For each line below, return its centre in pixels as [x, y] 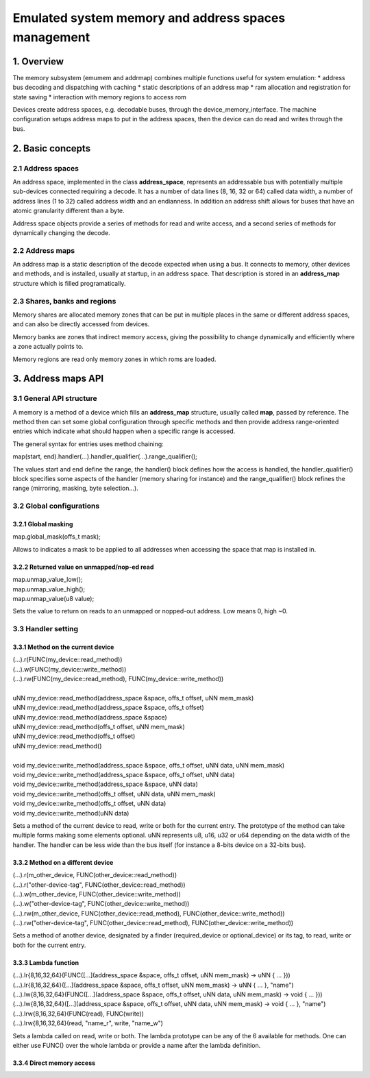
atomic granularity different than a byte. [69, 211]
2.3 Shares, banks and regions [64, 301]
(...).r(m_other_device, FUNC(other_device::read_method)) [95, 875]
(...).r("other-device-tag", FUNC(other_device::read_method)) [99, 885]
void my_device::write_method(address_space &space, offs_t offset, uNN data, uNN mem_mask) [149, 765]
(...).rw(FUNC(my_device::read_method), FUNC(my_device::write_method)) [118, 679]
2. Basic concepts [52, 148]
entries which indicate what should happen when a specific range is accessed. [124, 431]
